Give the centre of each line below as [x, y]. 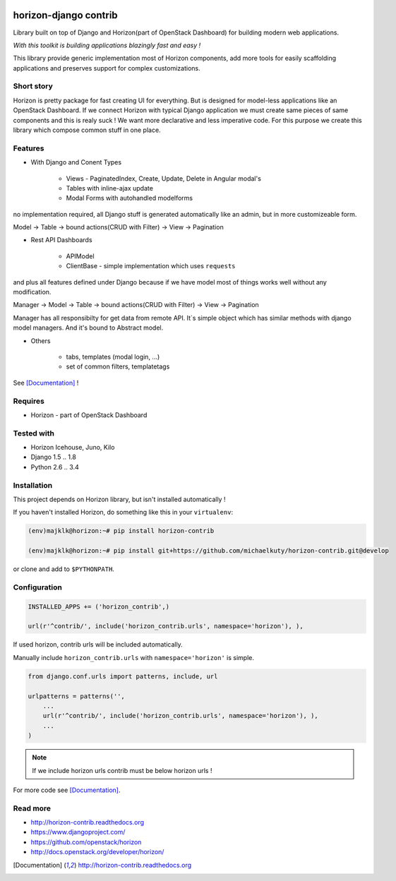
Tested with [34, 433]
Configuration [38, 587]
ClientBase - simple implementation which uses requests [151, 266]
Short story [33, 86]
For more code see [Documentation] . [67, 790]
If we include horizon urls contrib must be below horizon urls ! [122, 770]
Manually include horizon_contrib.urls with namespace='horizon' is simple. [133, 657]
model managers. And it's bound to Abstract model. [88, 328]
